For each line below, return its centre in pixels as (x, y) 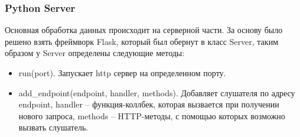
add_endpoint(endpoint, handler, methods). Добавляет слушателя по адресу (157, 92)
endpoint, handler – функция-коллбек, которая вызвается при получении (149, 104)
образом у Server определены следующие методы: (95, 53)
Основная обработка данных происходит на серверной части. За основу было (144, 30)
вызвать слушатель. (53, 127)
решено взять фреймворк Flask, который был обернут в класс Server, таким (141, 41)
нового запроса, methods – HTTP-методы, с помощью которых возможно (152, 115)
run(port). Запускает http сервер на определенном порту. (122, 73)
